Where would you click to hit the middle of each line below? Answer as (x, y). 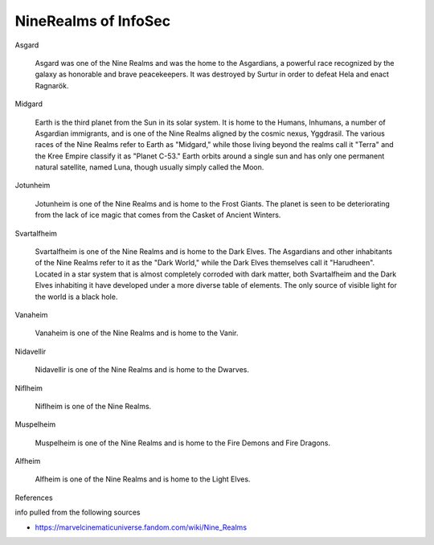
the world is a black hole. (76, 297)
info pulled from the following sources (78, 512)
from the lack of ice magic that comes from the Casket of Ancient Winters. (158, 215)
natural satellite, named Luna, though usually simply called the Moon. (149, 167)
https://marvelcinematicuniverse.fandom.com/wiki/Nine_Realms (141, 527)
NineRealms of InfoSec (93, 21)
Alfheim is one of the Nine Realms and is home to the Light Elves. (143, 479)
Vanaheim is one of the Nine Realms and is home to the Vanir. (137, 333)
